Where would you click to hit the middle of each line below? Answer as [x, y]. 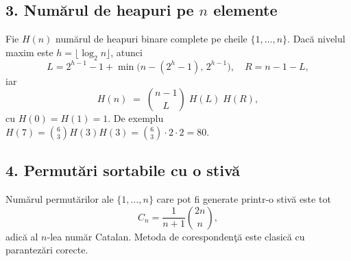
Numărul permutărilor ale [60, 198]
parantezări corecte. [47, 250]
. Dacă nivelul [316, 39]
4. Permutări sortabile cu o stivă [123, 170]
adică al [22, 236]
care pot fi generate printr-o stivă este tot [244, 198]
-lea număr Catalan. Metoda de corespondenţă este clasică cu [176, 236]
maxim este [29, 52]
